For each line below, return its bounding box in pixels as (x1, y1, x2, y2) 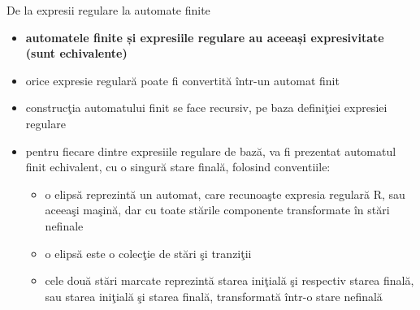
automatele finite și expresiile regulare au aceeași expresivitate (25, 28, 384, 45)
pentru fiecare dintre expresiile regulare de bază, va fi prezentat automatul (25, 142, 396, 159)
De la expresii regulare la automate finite (6, 2, 210, 18)
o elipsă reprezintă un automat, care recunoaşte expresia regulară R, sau (45, 185, 405, 202)
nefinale (45, 217, 84, 234)
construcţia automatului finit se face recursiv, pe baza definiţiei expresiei (25, 99, 388, 116)
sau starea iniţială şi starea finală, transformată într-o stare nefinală (45, 287, 383, 304)
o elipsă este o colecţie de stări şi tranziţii (45, 244, 252, 261)
